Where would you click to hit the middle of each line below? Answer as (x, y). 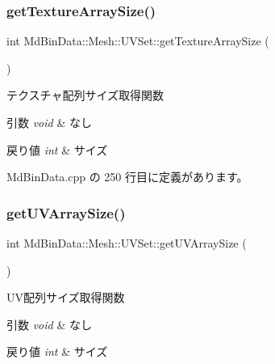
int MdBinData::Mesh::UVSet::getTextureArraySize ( (138, 41)
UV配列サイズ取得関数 (66, 297)
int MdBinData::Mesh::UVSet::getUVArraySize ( (127, 243)
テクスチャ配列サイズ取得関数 (85, 95)
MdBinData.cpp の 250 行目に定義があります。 (127, 177)
